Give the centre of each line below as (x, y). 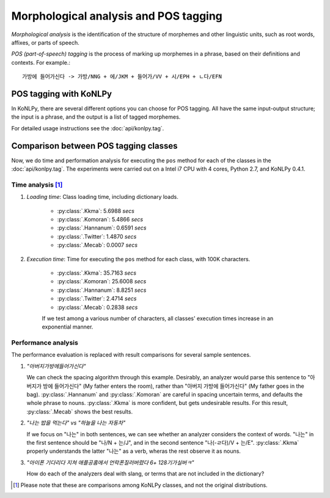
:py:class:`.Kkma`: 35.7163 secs (97, 273)
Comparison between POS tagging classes (94, 146)
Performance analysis (45, 343)
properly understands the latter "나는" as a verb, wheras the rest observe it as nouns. (134, 451)
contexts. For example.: (41, 62)
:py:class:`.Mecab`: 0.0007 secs (97, 245)
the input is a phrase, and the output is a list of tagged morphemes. (96, 117)
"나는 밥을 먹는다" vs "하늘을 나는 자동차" (76, 423)
